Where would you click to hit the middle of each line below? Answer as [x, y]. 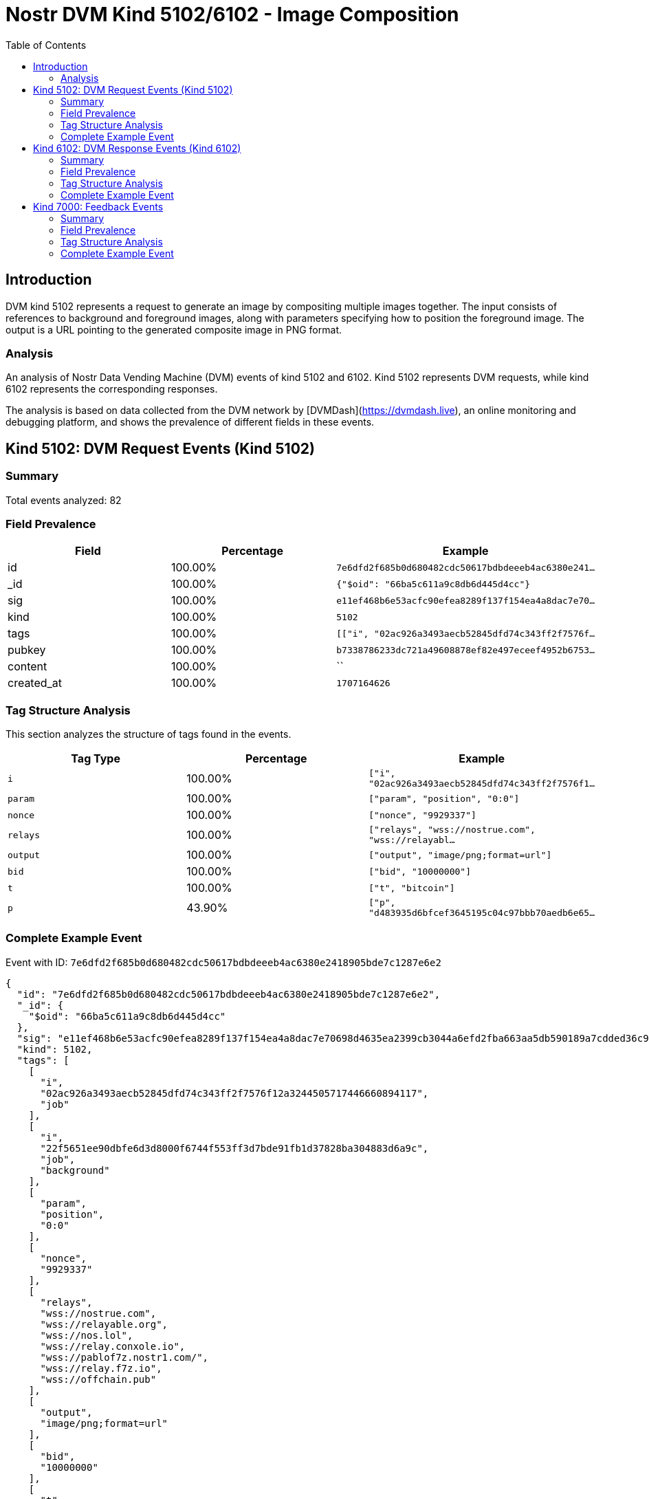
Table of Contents [46, 45]
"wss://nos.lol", [87, 1335]
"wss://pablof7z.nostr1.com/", [124, 1357]
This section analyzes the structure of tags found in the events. [148, 734]
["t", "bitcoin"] [412, 888]
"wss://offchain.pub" [98, 1379]
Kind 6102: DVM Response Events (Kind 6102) [137, 148]
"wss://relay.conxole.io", [113, 1346]
